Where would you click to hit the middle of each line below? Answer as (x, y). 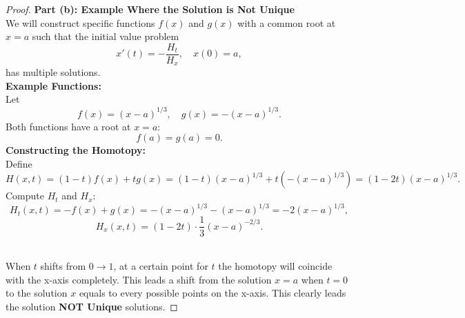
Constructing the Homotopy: (76, 150)
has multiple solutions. (53, 72)
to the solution (37, 293)
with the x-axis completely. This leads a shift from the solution (139, 279)
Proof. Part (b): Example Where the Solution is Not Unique (150, 9)
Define (19, 163)
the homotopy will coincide (275, 266)
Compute (25, 196)
